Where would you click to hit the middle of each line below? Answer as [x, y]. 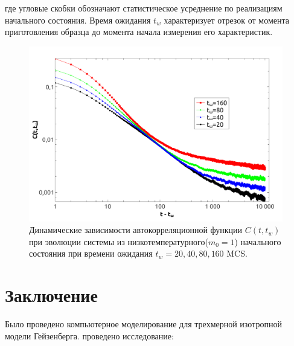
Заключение [51, 295]
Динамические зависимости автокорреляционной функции [136, 230]
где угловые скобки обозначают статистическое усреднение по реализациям [144, 8]
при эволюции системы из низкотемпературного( [119, 241]
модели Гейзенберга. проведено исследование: [89, 335]
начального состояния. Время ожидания [78, 20]
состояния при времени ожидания [91, 253]
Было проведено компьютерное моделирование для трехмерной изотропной [143, 324]
